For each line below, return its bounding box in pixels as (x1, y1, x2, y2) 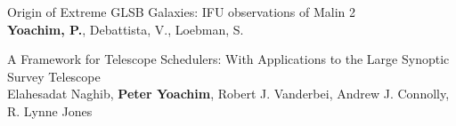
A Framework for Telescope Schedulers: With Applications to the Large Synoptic (7, 50, 450, 68)
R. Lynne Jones (7, 101, 93, 120)
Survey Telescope (7, 67, 101, 85)
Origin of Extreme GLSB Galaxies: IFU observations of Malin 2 (7, 3, 356, 20)
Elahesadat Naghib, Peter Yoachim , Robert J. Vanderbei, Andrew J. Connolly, (7, 84, 450, 103)
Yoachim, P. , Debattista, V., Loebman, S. (7, 20, 244, 38)
